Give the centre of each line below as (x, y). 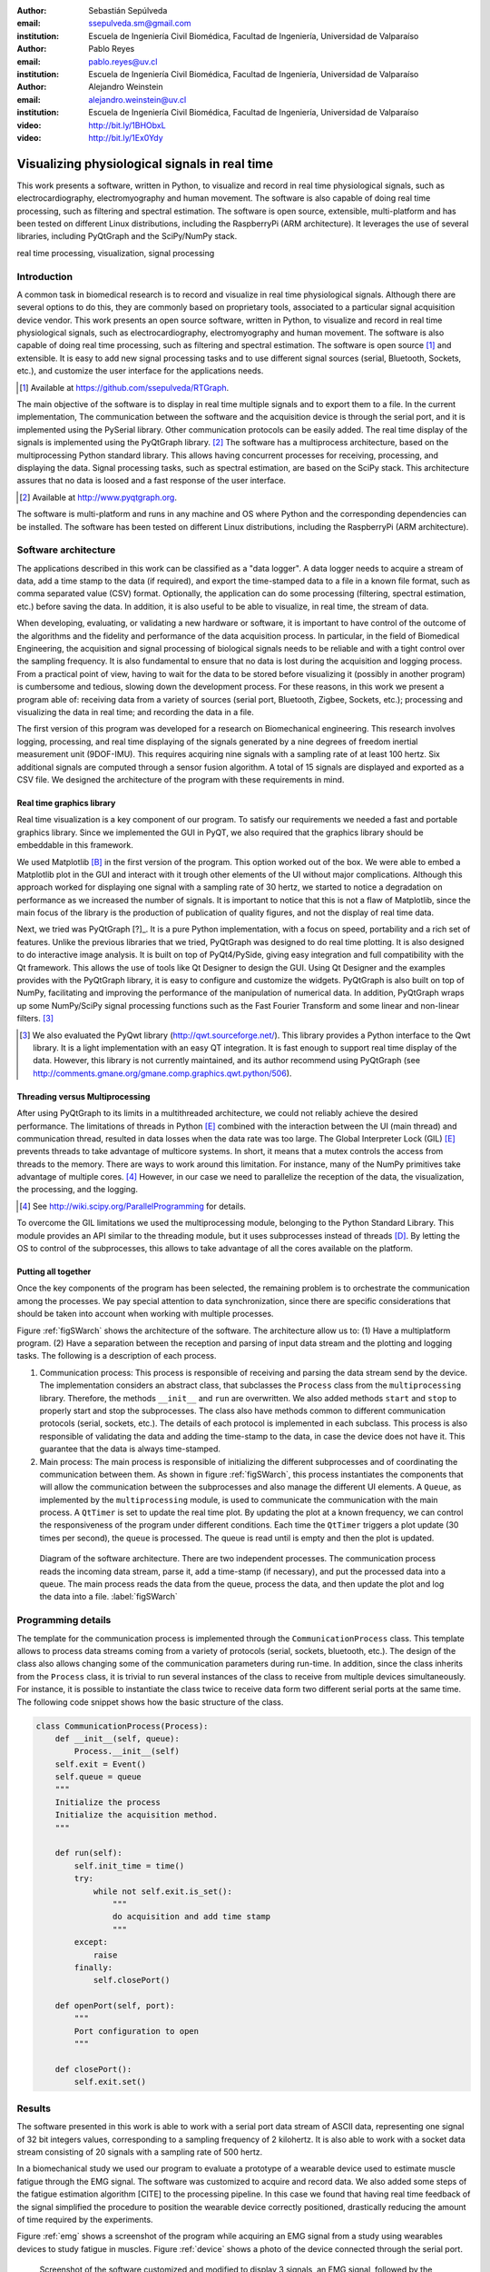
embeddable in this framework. (75, 845)
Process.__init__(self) (127, 1751)
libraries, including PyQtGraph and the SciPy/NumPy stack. (127, 236)
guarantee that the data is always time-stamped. (130, 1449)
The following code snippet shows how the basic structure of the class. (150, 1702)
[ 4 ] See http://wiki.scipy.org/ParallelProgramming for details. (133, 1206)
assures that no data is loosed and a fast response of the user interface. (151, 481)
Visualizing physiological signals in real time (145, 164)
